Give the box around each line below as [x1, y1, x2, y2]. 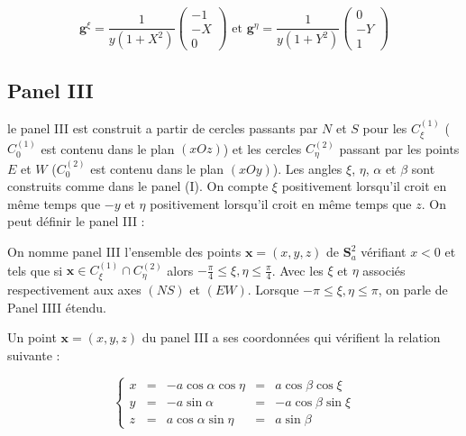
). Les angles [272, 159, 343, 177]
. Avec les [271, 260, 324, 279]
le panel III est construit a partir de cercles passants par [7, 119, 318, 138]
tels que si [7, 260, 63, 279]
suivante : [7, 345, 60, 364]
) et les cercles [223, 139, 302, 158]
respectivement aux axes [7, 279, 142, 298]
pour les [362, 119, 407, 138]
